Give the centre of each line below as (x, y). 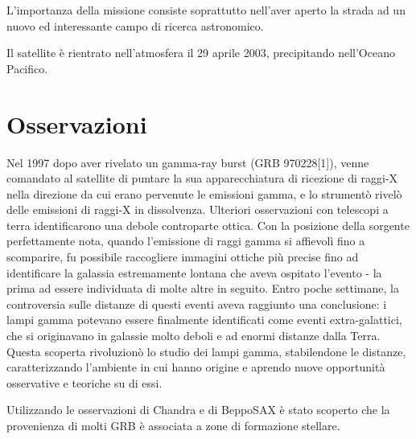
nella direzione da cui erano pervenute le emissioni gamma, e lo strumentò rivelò (204, 193)
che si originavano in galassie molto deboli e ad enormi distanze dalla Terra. (194, 336)
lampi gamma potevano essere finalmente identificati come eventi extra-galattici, (204, 320)
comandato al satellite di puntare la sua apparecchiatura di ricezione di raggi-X (202, 178)
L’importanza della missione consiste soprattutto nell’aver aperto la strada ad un (206, 10)
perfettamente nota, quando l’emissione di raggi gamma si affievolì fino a (186, 241)
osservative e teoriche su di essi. (84, 382)
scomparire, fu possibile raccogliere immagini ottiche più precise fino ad (183, 257)
